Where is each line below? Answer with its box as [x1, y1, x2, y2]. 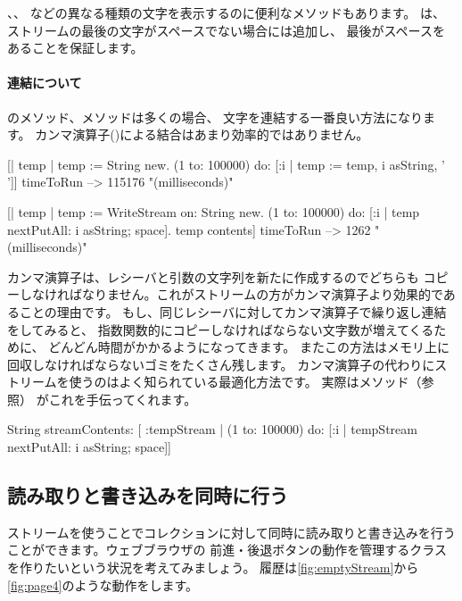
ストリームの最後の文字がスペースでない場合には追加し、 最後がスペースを [7, 21, 445, 39]
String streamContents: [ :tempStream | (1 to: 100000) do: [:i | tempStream [7, 420, 417, 438]
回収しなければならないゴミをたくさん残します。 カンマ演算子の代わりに [7, 355, 435, 373]
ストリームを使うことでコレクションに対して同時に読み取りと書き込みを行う [7, 522, 456, 541]
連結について [7, 73, 82, 92]
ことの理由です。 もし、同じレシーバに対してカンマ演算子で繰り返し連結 [19, 302, 447, 321]
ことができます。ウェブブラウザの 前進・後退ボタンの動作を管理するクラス [7, 540, 447, 559]
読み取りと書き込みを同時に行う [7, 481, 288, 509]
